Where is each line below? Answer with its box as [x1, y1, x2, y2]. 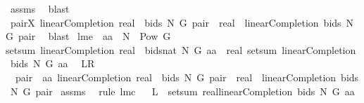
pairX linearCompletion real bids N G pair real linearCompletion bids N [10, 15, 354, 29]
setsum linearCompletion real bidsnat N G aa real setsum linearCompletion [6, 42, 356, 57]
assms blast [10, 1, 70, 15]
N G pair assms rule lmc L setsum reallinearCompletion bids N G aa [10, 83, 355, 98]
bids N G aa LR [10, 56, 95, 71]
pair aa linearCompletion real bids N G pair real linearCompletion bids [15, 69, 359, 84]
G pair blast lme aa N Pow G [6, 29, 171, 43]
